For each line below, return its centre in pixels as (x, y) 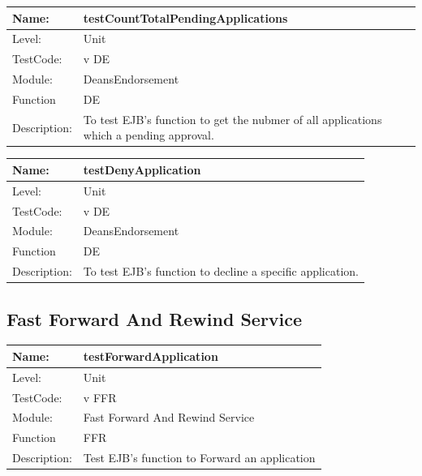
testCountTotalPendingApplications (185, 17)
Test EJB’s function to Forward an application (199, 458)
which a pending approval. (149, 135)
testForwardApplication (151, 356)
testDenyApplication (142, 169)
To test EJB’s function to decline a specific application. (221, 271)
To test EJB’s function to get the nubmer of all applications (233, 119)
